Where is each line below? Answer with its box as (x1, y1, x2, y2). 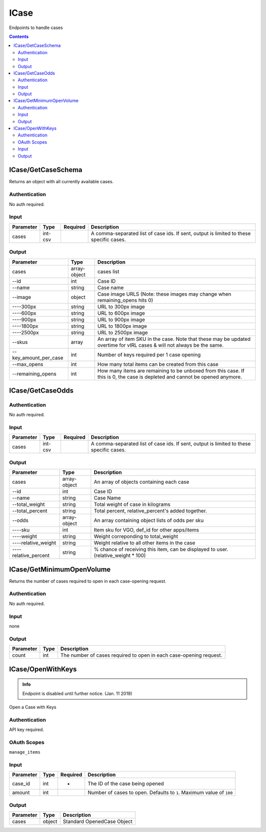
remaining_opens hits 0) (97, 297, 154, 303)
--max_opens (12, 361, 44, 367)
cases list (97, 268, 120, 275)
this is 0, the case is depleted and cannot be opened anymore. (97, 373, 242, 380)
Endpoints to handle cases (9, 25, 63, 31)
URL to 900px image (97, 316, 145, 323)
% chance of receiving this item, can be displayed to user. (94, 546, 229, 553)
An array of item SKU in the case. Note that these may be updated (97, 335, 251, 342)
